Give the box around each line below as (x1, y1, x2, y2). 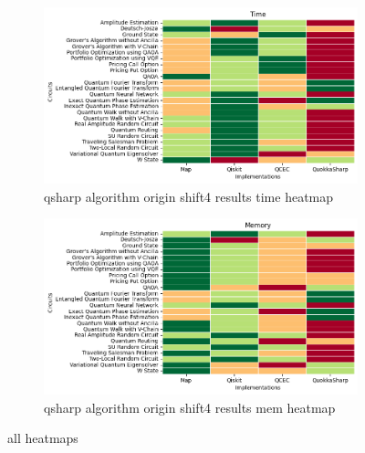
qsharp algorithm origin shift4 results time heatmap (44, 186, 334, 205)
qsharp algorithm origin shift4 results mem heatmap (44, 397, 336, 416)
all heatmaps (7, 428, 78, 448)
